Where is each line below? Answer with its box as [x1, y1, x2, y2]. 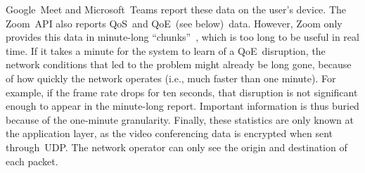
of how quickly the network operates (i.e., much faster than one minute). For [6, 70, 336, 85]
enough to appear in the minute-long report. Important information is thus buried [6, 98, 359, 113]
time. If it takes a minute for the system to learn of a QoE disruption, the [6, 43, 326, 58]
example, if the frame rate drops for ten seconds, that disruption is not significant [6, 84, 358, 99]
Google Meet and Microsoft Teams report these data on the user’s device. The [6, 2, 346, 16]
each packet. [6, 153, 58, 168]
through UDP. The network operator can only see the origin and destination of [6, 139, 347, 154]
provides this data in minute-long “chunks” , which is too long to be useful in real [6, 30, 359, 44]
